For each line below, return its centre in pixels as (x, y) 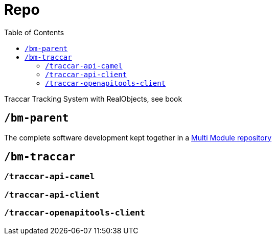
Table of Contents (34, 32)
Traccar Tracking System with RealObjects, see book (93, 99)
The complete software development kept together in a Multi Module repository (138, 137)
